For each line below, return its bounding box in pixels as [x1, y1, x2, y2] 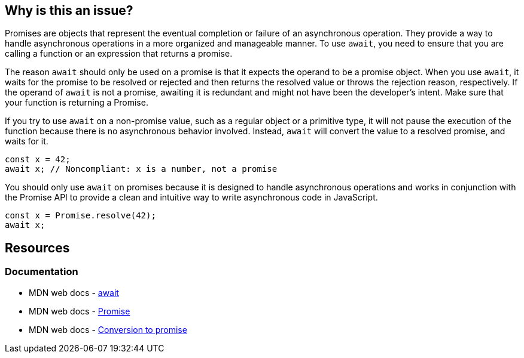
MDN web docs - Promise [29, 305, 130, 316]
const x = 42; [5, 155, 71, 165]
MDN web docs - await [29, 287, 119, 298]
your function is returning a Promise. [5, 97, 148, 108]
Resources [5, 240, 70, 255]
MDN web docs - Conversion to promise [29, 324, 187, 335]
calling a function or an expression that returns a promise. [5, 48, 233, 59]
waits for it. [5, 136, 48, 147]
